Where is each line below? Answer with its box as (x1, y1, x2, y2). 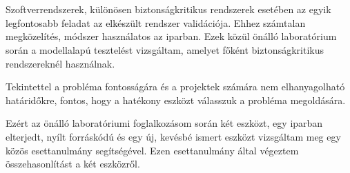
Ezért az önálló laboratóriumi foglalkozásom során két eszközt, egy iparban (6, 116, 323, 130)
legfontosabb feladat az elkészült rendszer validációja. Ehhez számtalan (6, 15, 306, 30)
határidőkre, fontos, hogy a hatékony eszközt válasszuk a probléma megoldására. (6, 92, 346, 107)
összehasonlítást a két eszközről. (6, 156, 140, 171)
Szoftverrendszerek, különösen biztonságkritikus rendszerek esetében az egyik (6, 2, 331, 17)
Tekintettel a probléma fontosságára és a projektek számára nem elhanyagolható (6, 79, 345, 94)
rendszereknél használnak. (6, 56, 115, 70)
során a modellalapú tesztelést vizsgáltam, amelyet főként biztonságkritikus (6, 42, 324, 57)
